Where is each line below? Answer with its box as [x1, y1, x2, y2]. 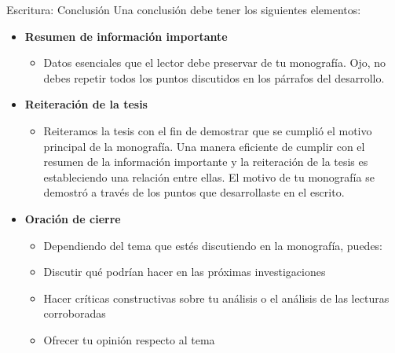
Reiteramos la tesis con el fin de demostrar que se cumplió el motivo [43, 122, 372, 138]
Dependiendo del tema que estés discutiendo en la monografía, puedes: [43, 237, 383, 253]
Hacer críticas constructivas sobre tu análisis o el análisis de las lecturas [43, 289, 390, 306]
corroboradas [43, 305, 106, 322]
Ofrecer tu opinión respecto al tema [43, 331, 215, 347]
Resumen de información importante [24, 28, 228, 44]
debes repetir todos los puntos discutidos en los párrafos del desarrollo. [43, 69, 385, 86]
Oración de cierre [24, 210, 121, 226]
